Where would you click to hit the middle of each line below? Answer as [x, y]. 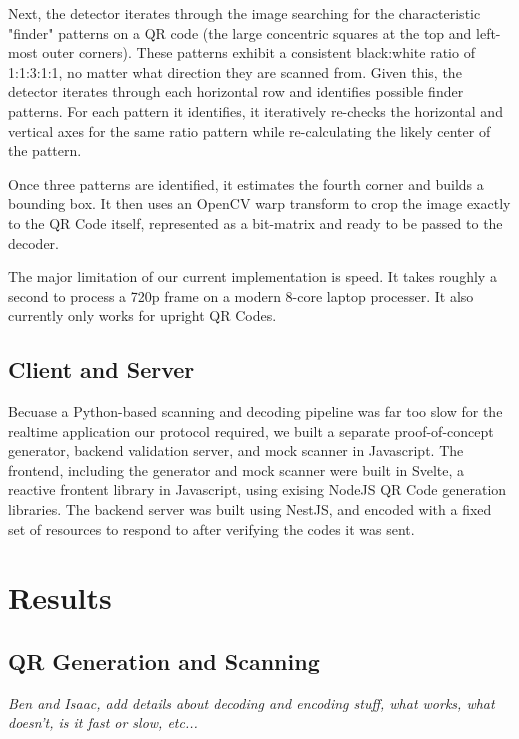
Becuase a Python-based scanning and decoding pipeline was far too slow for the [255, 411]
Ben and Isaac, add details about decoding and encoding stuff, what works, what [251, 702]
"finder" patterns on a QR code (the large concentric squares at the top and [240, 32]
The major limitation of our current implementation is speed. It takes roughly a [252, 276]
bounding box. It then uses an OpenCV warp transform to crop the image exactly [259, 203]
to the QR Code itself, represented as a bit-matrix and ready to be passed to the [255, 222]
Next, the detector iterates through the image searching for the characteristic [244, 13]
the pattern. [45, 150]
